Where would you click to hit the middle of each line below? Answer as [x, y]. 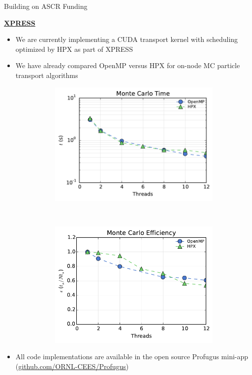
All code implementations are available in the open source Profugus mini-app [132, 356]
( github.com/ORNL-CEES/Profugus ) [72, 366]
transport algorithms [47, 75]
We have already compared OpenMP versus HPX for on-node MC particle [128, 65]
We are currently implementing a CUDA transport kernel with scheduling [127, 39]
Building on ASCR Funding [46, 6]
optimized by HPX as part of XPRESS [74, 49]
